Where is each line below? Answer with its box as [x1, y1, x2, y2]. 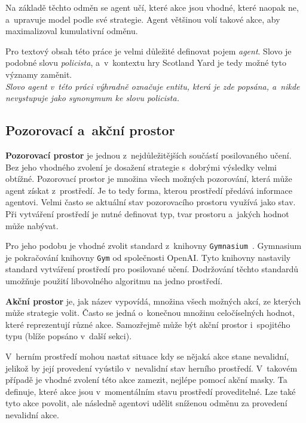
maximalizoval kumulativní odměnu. [5, 25, 138, 37]
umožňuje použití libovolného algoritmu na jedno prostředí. [5, 275, 223, 287]
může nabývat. [5, 219, 59, 232]
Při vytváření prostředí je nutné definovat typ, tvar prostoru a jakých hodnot [5, 207, 289, 220]
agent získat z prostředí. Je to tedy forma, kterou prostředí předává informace [5, 184, 292, 196]
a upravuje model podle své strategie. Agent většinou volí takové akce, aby [5, 13, 280, 25]
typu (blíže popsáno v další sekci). [5, 330, 132, 342]
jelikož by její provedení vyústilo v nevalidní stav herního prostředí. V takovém [5, 361, 298, 374]
